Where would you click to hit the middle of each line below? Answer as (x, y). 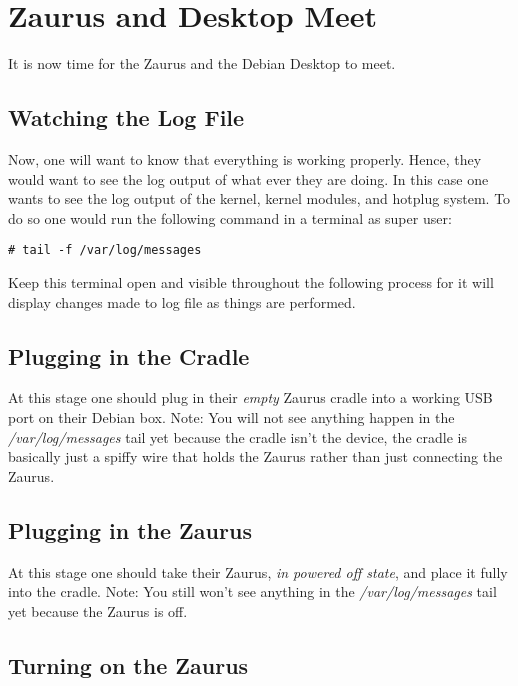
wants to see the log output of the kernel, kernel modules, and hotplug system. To (259, 198)
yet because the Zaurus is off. (98, 610)
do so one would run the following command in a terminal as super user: (230, 217)
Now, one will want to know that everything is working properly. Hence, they (245, 158)
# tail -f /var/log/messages (105, 250)
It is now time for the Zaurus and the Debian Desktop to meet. (202, 63)
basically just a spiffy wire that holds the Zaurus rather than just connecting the (255, 456)
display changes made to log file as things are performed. (182, 301)
